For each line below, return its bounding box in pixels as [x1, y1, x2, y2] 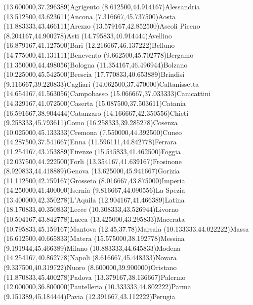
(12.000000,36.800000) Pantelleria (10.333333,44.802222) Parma [3, 281, 191, 292]
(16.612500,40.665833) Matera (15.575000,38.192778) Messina [3, 233, 185, 243]
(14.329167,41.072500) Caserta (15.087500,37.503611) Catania [3, 98, 186, 108]
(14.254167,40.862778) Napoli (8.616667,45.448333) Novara [3, 252, 177, 263]
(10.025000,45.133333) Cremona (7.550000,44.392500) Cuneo [3, 127, 182, 137]
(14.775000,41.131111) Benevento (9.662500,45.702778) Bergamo [3, 49, 194, 60]
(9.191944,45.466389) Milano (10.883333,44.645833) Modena [3, 242, 181, 253]
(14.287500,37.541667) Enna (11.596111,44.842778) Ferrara [3, 136, 177, 147]
